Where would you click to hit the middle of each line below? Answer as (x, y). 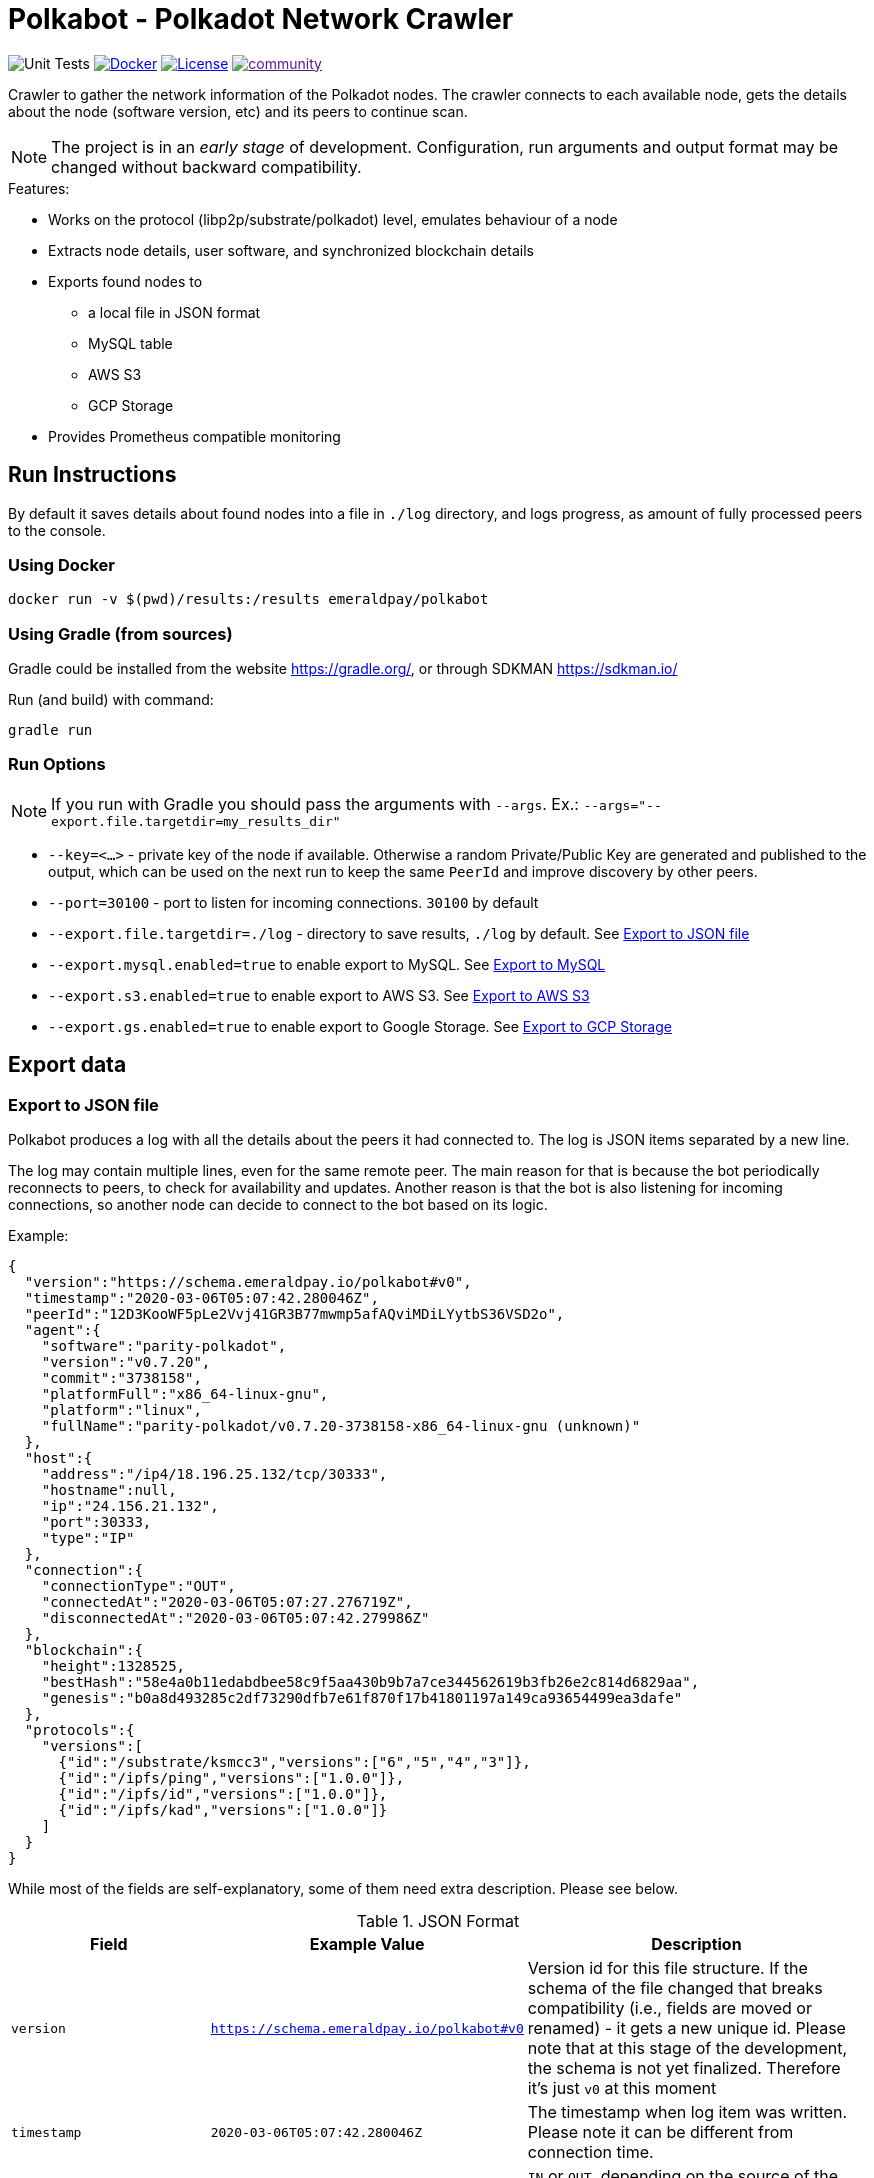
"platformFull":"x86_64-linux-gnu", (185, 1394)
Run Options (57, 764)
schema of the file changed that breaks (675, 1988)
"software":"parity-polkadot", (164, 1346)
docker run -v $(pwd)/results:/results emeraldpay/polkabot (248, 599)
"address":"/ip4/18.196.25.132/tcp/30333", (214, 1474)
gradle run (50, 730)
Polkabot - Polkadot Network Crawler (261, 19)
